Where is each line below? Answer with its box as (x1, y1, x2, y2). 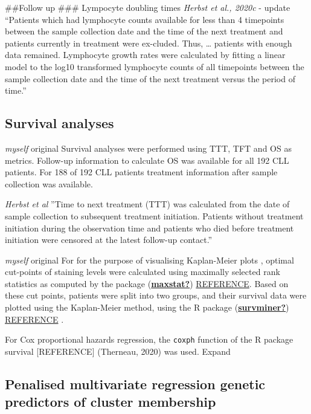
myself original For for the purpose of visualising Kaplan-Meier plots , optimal (5, 253, 294, 266)
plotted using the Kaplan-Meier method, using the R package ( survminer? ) (5, 301, 289, 314)
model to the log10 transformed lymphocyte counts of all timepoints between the (5, 60, 304, 73)
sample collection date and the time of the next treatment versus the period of (5, 72, 295, 85)
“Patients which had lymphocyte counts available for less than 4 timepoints (5, 13, 284, 25)
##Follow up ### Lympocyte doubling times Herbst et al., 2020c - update (5, 1, 290, 13)
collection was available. (5, 177, 93, 190)
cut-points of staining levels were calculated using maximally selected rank (5, 265, 280, 278)
